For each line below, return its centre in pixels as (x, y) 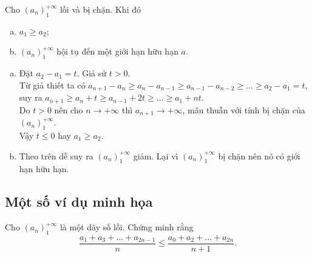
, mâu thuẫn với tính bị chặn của (244, 109)
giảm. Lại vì (156, 155)
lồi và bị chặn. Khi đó (100, 9)
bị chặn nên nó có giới (259, 155)
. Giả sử (92, 73)
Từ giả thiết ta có (52, 85)
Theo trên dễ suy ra (56, 155)
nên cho (69, 109)
